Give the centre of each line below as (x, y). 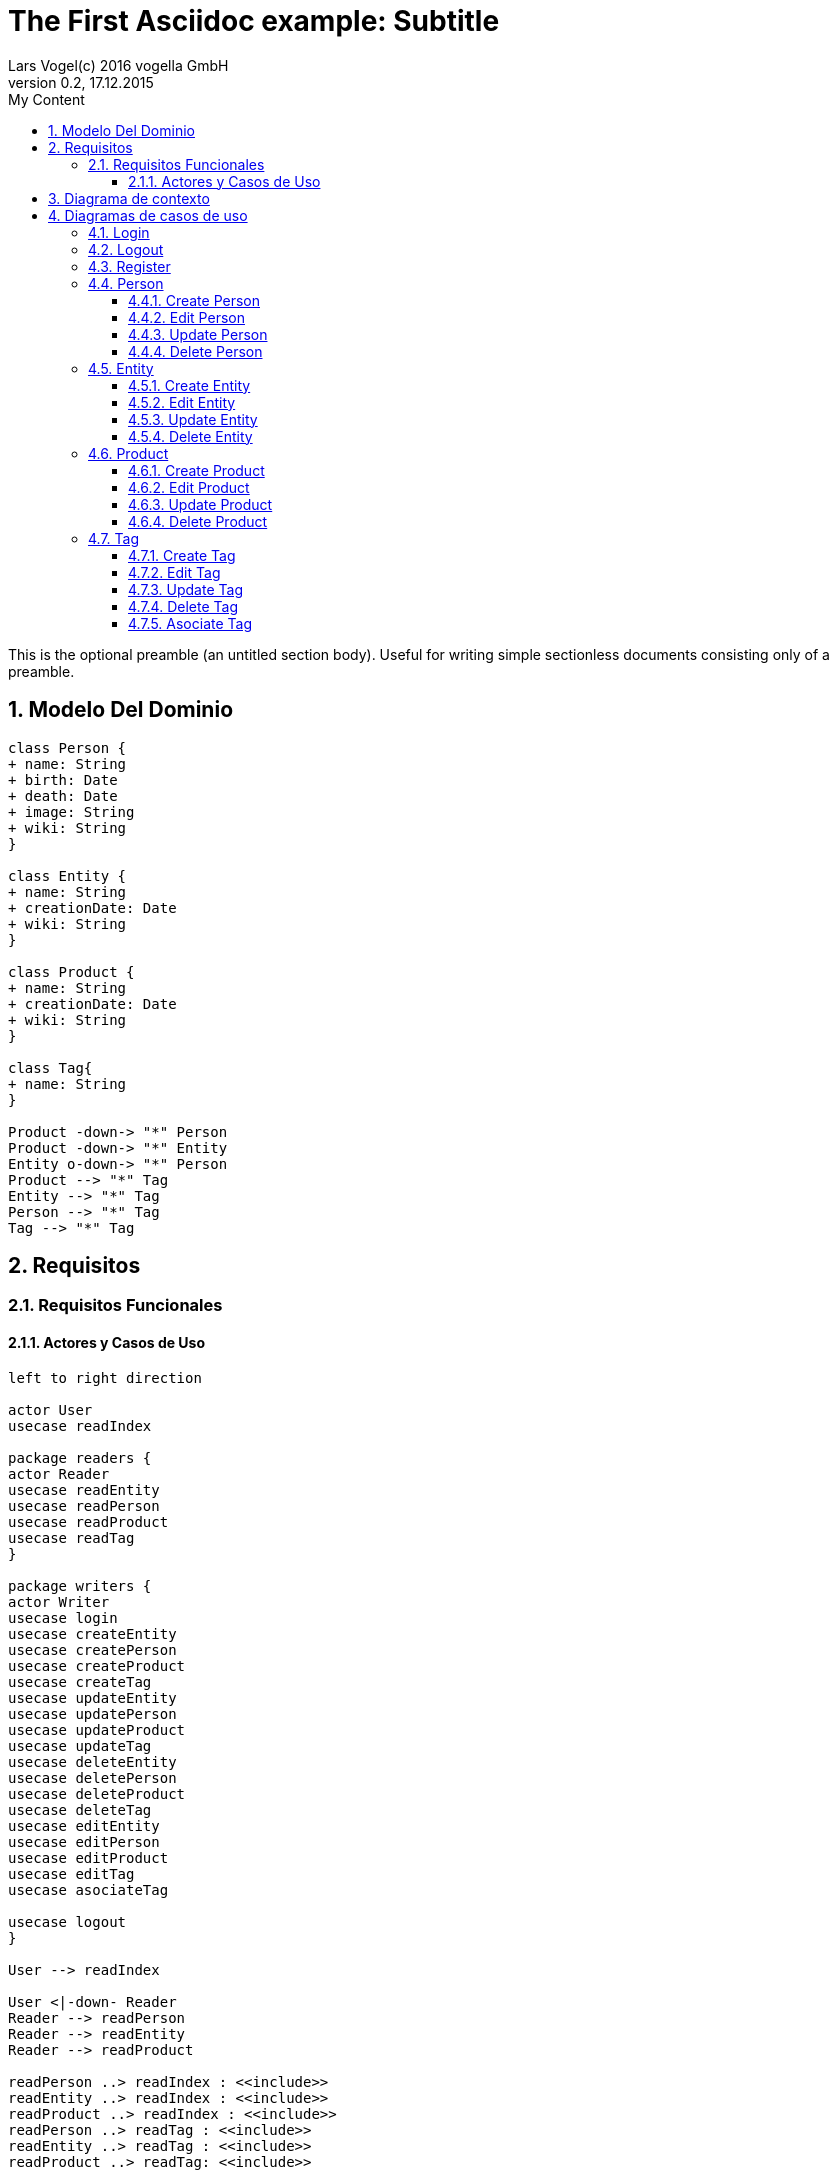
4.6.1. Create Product (196, 470)
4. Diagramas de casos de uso (148, 215)
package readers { (80, 1457)
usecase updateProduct (97, 1729)
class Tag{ (50, 1067)
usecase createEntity (92, 1633)
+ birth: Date (63, 779)
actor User (50, 1409)
